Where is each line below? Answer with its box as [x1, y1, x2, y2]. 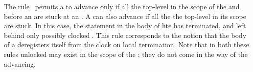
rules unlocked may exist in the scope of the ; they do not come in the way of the [4, 49, 248, 59]
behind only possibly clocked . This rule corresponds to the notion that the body [4, 30, 247, 40]
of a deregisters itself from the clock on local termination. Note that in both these [4, 39, 249, 50]
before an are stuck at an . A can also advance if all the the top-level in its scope [4, 11, 246, 21]
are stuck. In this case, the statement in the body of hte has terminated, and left [4, 20, 246, 31]
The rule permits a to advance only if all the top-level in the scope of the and [4, 1, 240, 11]
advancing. [4, 58, 36, 69]
